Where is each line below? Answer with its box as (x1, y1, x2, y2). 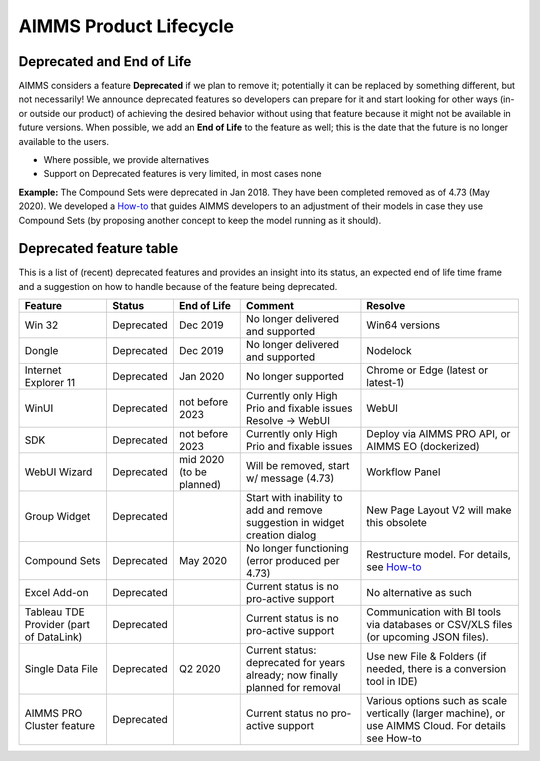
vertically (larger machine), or (366, 706, 506, 720)
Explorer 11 (24, 376, 75, 390)
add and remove (245, 503, 324, 517)
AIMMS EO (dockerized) (366, 440, 480, 454)
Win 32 (24, 318, 59, 332)
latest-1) (366, 376, 405, 390)
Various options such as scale (366, 694, 507, 708)
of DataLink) (24, 630, 83, 644)
